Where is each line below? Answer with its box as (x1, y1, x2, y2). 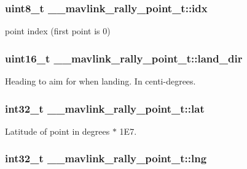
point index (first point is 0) (5, 24, 111, 37)
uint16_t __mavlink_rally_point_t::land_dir (5, 50, 243, 66)
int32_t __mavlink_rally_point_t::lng (5, 151, 207, 166)
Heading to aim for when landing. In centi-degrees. (5, 75, 196, 88)
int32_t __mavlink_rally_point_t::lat (5, 100, 205, 116)
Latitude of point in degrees (5, 124, 110, 137)
